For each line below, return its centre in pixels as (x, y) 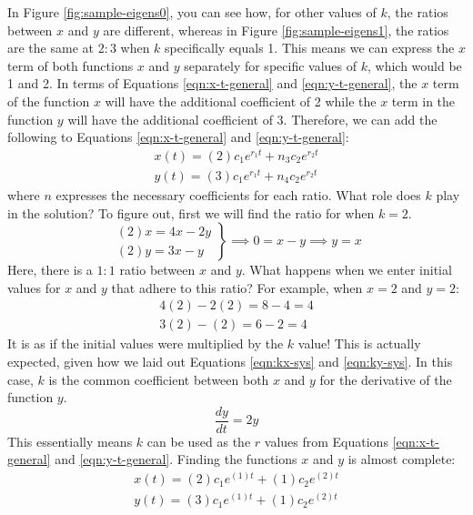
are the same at (50, 48)
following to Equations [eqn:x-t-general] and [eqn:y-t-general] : (178, 137)
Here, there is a (50, 270)
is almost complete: (402, 459)
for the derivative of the (386, 379)
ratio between (157, 270)
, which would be (414, 65)
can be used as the (199, 441)
